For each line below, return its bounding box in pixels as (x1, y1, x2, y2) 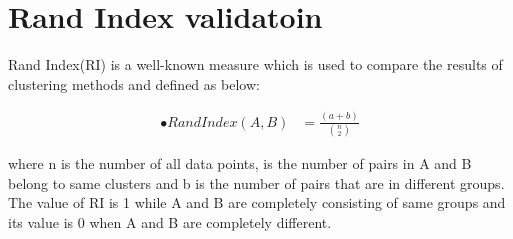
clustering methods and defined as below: (8, 73, 260, 94)
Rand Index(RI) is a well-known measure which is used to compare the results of (8, 54, 503, 75)
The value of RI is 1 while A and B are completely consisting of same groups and (8, 192, 506, 213)
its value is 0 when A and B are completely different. (8, 211, 332, 232)
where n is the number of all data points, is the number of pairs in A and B (8, 152, 472, 173)
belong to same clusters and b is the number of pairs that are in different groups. (8, 172, 505, 193)
